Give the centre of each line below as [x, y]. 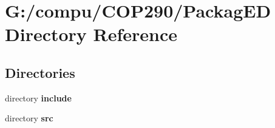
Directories [40, 72]
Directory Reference [91, 34]
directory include [38, 98]
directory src [29, 118]
